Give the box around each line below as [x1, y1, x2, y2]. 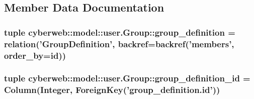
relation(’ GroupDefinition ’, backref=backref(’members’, [4, 37, 234, 50]
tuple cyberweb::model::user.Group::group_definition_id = [4, 72, 250, 84]
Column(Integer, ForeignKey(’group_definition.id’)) [4, 83, 220, 96]
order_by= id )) [4, 49, 66, 61]
